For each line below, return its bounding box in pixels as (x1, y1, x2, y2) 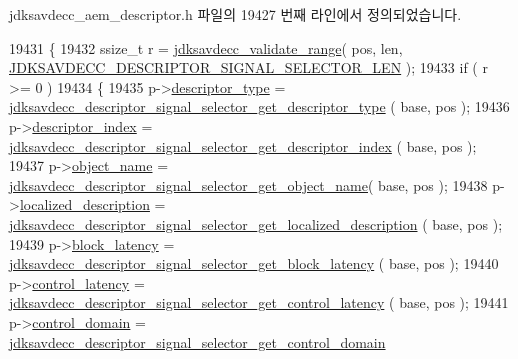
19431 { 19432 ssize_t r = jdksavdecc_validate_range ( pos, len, (9, 37, 403, 58)
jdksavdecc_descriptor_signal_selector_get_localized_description (9, 213, 418, 234)
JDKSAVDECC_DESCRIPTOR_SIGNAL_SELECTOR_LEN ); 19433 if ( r (9, 57, 488, 78)
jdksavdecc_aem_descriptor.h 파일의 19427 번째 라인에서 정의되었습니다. (9, 4, 462, 24)
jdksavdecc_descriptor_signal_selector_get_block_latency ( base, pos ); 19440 (9, 253, 499, 274)
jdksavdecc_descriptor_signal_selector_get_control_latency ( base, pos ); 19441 (9, 292, 509, 313)
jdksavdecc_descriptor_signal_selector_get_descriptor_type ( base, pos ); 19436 (9, 96, 510, 117)
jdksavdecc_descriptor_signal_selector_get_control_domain (9, 331, 386, 352)
